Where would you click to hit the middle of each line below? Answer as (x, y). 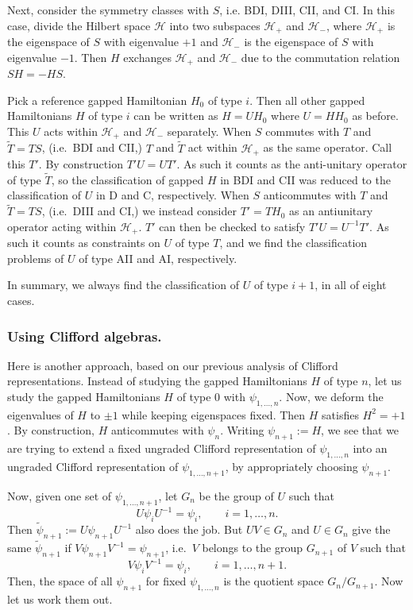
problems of (36, 258)
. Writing (242, 430)
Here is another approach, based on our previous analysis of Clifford (173, 365)
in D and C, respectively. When (172, 195)
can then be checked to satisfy (232, 226)
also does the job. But (189, 529)
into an (370, 448)
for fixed (166, 581)
